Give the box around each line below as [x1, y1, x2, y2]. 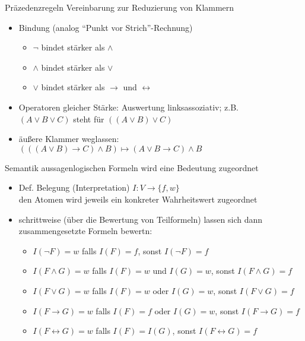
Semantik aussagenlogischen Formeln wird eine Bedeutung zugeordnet [5, 161, 259, 173]
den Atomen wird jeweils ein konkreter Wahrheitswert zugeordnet [18, 192, 258, 205]
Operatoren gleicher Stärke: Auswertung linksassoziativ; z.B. [18, 100, 239, 113]
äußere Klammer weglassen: [18, 132, 119, 145]
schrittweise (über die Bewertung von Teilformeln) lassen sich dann [18, 213, 263, 225]
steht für [73, 112, 104, 125]
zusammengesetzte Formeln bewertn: [18, 225, 152, 237]
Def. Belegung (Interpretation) [18, 181, 130, 194]
